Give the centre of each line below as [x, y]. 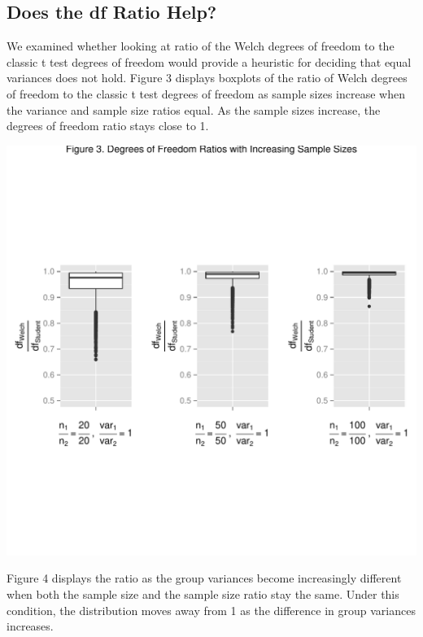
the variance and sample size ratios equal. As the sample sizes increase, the [194, 109]
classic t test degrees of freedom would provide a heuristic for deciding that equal [209, 61]
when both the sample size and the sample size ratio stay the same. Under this [203, 593]
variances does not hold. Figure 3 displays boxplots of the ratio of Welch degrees [207, 78]
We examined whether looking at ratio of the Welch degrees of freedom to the [201, 46]
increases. [30, 626]
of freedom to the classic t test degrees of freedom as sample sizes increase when [206, 93]
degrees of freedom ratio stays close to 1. [108, 126]
